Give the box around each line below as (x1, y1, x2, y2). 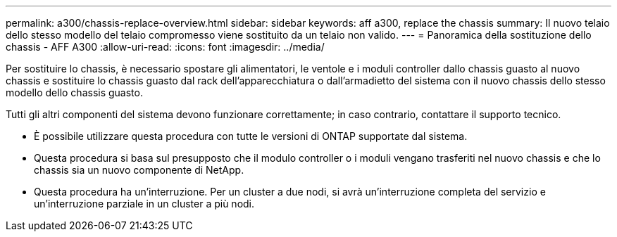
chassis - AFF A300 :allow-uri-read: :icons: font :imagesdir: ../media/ (6, 41, 325, 53)
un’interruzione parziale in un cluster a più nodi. (34, 198, 255, 210)
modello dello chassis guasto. (6, 87, 143, 98)
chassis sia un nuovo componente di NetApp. (34, 164, 244, 176)
